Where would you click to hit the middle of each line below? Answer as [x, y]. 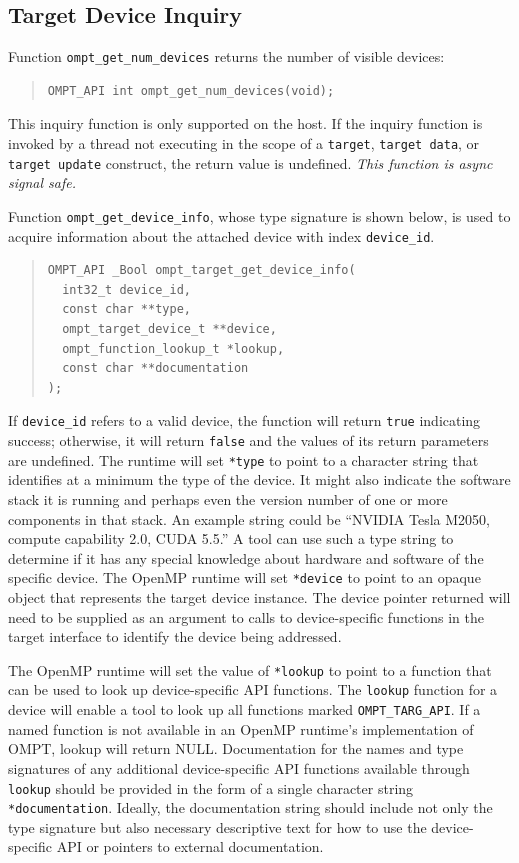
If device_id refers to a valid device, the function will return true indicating [244, 420]
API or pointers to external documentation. [190, 846]
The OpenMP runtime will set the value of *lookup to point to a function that [250, 669]
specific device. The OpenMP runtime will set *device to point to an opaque [244, 577]
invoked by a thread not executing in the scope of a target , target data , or [244, 143]
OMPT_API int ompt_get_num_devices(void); [191, 90]
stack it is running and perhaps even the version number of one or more [228, 498]
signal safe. [42, 182]
